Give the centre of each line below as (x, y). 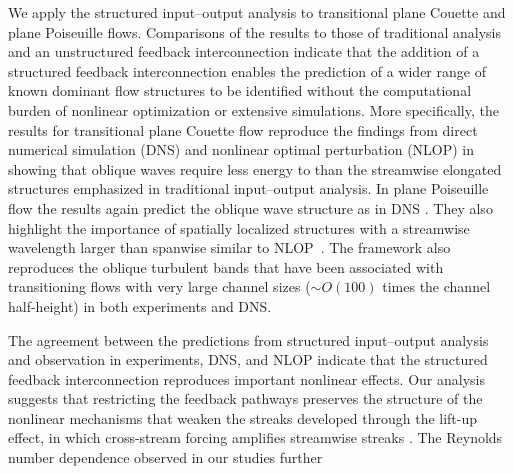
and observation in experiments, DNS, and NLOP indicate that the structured (248, 359)
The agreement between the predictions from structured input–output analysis (248, 339)
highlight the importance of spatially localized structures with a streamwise (239, 227)
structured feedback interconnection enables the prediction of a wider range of (247, 70)
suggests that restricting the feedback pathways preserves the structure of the (245, 398)
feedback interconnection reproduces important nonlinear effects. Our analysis (246, 378)
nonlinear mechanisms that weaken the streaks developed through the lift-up (243, 417)
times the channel (436, 286)
